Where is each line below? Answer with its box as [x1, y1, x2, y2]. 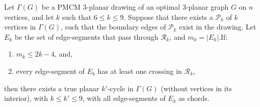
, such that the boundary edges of [61, 21, 166, 32]
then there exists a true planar [4, 83, 99, 93]
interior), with [4, 93, 48, 103]
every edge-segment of [16, 65, 85, 76]
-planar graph [186, 2, 229, 12]
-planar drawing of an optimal [86, 2, 180, 12]
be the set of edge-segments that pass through [14, 31, 159, 42]
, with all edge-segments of [82, 93, 166, 103]
